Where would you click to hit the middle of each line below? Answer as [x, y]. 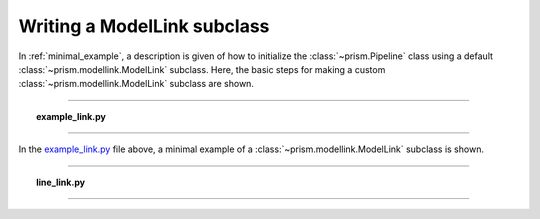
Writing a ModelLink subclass [144, 26]
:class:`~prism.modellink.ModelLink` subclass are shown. [136, 84]
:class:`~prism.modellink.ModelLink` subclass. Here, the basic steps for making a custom [202, 69]
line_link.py [60, 182]
